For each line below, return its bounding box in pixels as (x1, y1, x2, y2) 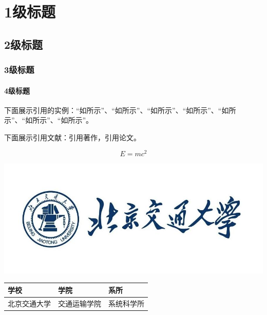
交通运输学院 (58, 298, 101, 308)
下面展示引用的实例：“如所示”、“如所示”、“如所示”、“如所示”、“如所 (4, 104, 236, 115)
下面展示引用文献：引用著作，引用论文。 (4, 132, 141, 142)
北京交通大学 (8, 298, 51, 308)
